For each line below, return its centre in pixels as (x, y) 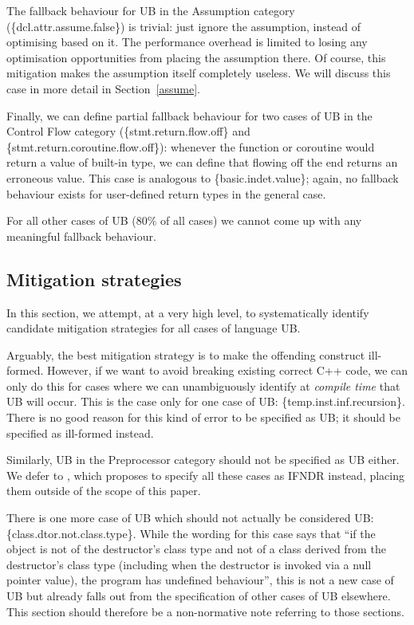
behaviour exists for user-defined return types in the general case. (166, 193)
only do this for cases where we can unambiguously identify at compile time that (203, 385)
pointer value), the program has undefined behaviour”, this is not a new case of (200, 580)
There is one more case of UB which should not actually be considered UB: (190, 518)
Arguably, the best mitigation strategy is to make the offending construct (186, 354)
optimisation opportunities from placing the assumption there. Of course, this (196, 57)
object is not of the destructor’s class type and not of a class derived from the (196, 549)
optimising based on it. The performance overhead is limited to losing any (187, 42)
